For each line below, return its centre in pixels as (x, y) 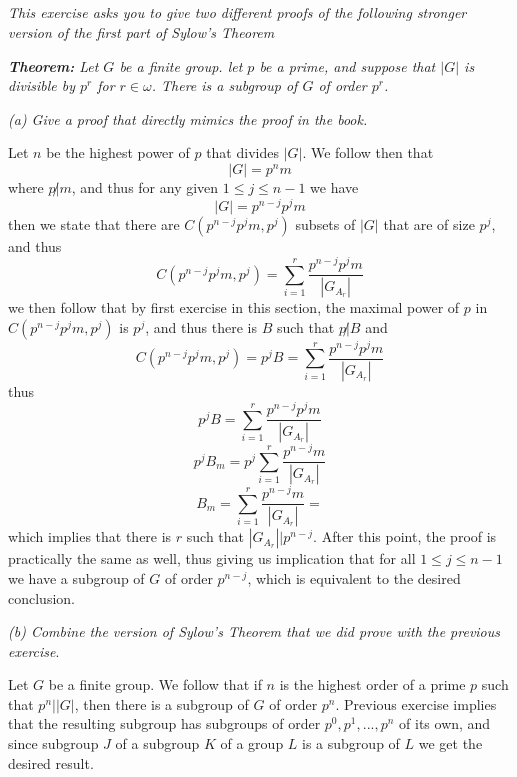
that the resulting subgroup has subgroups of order (164, 723)
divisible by (41, 85)
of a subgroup (157, 743)
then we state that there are (94, 223)
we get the (450, 743)
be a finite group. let (181, 65)
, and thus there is (201, 326)
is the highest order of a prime (372, 684)
